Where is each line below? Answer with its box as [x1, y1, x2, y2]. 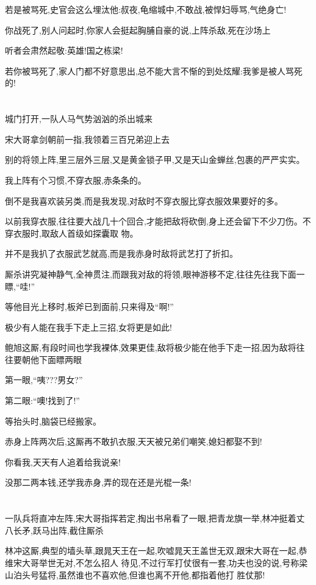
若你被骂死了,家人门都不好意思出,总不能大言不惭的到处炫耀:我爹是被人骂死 [5, 64, 303, 77]
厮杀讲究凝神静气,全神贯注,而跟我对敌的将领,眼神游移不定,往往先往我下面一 [5, 267, 305, 280]
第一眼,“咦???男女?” [5, 373, 83, 386]
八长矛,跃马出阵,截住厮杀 [5, 523, 104, 536]
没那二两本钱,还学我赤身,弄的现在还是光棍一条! [5, 476, 192, 489]
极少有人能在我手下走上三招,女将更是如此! [5, 320, 172, 333]
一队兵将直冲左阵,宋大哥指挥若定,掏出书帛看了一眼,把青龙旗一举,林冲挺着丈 [5, 512, 305, 525]
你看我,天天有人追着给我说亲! [5, 455, 121, 468]
